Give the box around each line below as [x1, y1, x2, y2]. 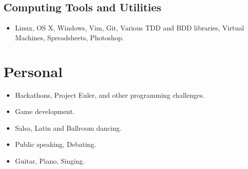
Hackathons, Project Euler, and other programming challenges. [15, 89, 205, 100]
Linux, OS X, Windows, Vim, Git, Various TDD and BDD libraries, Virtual [15, 23, 244, 33]
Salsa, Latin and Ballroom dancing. [15, 122, 122, 133]
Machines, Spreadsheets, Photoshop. [15, 32, 124, 42]
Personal [3, 61, 63, 81]
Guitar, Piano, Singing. [15, 155, 85, 166]
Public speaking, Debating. [15, 139, 96, 149]
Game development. [15, 106, 75, 116]
